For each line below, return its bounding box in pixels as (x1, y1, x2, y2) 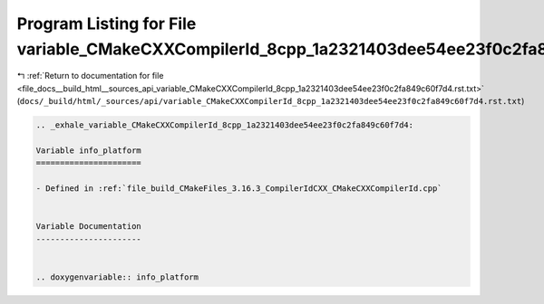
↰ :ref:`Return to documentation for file (16, 71, 164, 81)
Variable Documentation (35, 222, 142, 232)
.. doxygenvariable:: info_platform (35, 271, 199, 282)
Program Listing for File (16, 14, 197, 33)
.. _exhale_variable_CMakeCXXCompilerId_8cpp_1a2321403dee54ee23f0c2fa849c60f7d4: (35, 120, 414, 130)
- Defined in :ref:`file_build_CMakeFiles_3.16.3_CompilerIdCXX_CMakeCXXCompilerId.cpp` (35, 184, 443, 194)
